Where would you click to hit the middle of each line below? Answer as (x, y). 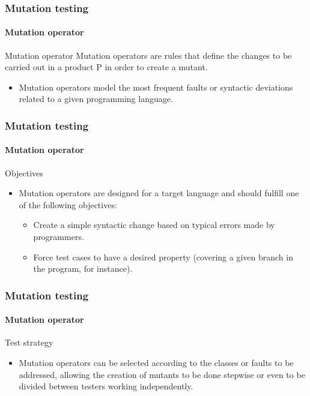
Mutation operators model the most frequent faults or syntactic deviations (156, 87)
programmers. (59, 237)
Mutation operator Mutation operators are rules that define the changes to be (148, 55)
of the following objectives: (68, 204)
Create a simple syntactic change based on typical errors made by (154, 225)
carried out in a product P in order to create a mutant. (106, 67)
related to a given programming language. (96, 99)
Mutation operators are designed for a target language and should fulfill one (159, 193)
